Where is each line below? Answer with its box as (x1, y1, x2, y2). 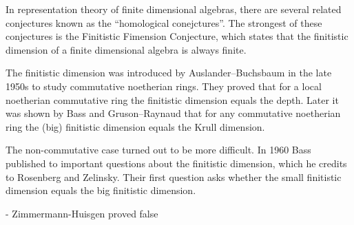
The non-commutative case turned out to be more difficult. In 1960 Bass (6, 142, 311, 157)
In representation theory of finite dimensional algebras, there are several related (6, 2, 342, 16)
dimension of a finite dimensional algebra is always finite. (6, 42, 247, 56)
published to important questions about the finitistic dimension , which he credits (6, 156, 347, 170)
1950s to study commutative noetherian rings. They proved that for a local (6, 78, 322, 93)
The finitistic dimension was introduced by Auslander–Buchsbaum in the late (6, 65, 332, 80)
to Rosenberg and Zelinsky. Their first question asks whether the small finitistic (6, 169, 342, 184)
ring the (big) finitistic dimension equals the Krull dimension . (6, 119, 265, 133)
